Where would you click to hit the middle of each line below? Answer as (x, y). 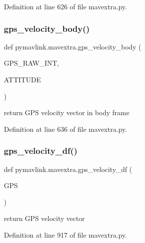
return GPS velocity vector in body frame (67, 112)
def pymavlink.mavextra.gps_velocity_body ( (73, 46)
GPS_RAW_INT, (32, 63)
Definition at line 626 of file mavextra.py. (66, 6)
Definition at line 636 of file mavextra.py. (66, 129)
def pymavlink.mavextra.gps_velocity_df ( (68, 169)
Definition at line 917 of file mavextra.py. (66, 234)
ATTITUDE (23, 79)
